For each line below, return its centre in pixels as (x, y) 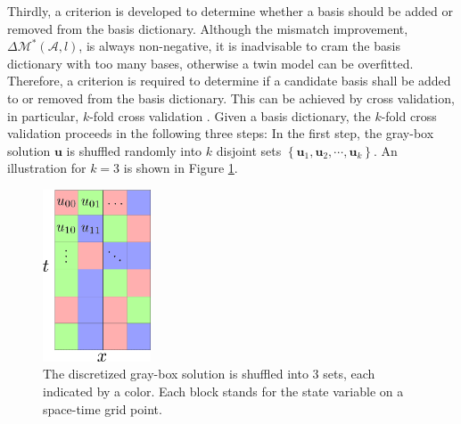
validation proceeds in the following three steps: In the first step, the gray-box (221, 133)
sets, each (349, 374)
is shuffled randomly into (134, 150)
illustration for (47, 168)
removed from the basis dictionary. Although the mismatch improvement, (208, 28)
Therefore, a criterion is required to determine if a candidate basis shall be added (229, 81)
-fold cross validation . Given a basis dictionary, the (230, 115)
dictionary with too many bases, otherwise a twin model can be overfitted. (210, 63)
